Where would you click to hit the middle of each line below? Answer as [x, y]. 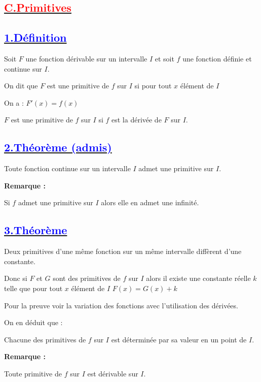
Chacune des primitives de [45, 339]
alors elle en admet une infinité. [150, 202]
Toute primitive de [33, 373]
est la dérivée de [137, 120]
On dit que [21, 86]
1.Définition [35, 37]
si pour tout [153, 86]
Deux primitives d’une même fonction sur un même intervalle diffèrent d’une [123, 251]
